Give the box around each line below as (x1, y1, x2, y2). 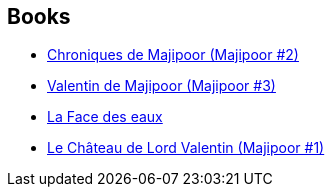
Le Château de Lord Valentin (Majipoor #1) (47, 139, 325, 157)
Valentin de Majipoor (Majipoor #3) (47, 77, 276, 95)
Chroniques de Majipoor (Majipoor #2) (47, 46, 299, 64)
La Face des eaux (47, 108, 163, 126)
